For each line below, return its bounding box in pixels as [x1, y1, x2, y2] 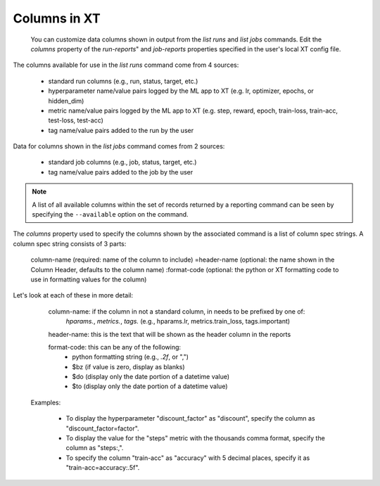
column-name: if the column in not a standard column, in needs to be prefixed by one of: [48, 307, 305, 316]
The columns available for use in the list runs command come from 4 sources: [13, 60, 239, 70]
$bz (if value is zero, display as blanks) [72, 362, 186, 371]
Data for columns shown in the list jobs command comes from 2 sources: [13, 142, 225, 151]
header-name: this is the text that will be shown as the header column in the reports [48, 330, 291, 338]
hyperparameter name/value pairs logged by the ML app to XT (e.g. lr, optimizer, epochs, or [48, 87, 315, 95]
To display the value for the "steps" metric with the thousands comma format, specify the [65, 434, 325, 442]
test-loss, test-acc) [48, 116, 103, 124]
